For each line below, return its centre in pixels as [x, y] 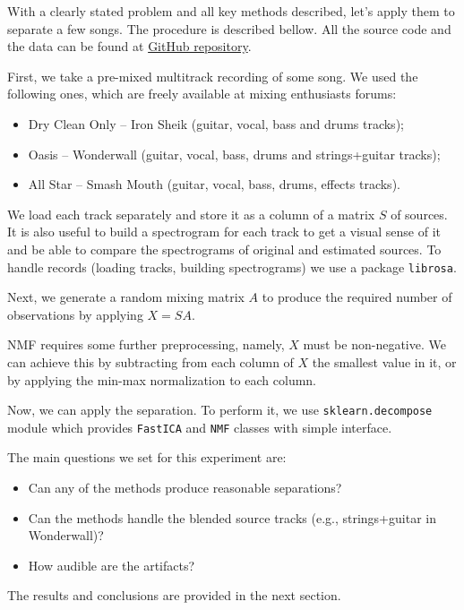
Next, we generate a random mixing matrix [126, 297]
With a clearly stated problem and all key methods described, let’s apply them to [231, 11]
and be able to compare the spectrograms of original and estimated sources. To [224, 249]
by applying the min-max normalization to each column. [162, 379]
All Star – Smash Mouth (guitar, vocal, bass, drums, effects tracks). [214, 184]
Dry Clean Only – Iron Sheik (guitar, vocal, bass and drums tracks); [216, 123]
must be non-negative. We [374, 344]
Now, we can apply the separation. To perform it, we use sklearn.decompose [220, 410]
